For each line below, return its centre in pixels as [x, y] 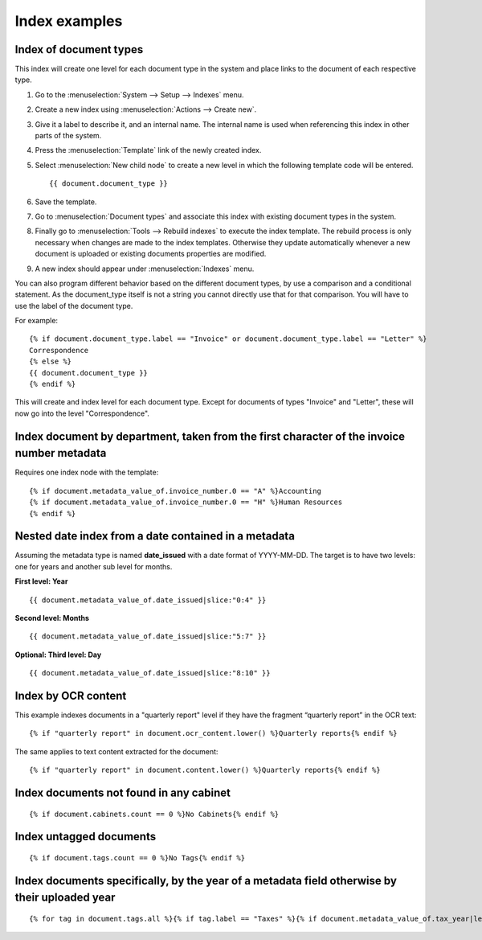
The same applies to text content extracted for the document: [116, 751]
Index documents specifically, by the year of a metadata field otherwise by [206, 880]
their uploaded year [65, 898]
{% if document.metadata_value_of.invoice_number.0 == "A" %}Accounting [175, 491]
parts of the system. [68, 136]
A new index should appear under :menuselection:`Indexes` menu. [145, 269]
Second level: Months [52, 618]
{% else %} [51, 361]
